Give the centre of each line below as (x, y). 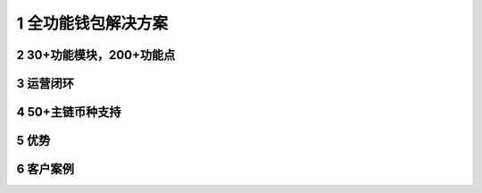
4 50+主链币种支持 (69, 112)
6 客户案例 (46, 169)
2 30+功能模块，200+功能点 (96, 55)
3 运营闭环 (46, 84)
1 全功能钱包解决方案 (92, 23)
